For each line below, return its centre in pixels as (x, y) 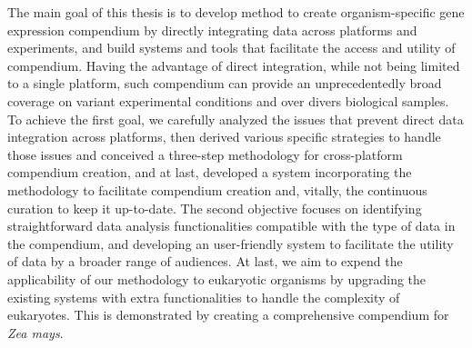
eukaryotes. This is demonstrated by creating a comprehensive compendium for (228, 315)
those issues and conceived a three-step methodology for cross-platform (205, 154)
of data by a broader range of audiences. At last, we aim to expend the (205, 261)
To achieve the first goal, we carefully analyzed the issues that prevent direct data (236, 119)
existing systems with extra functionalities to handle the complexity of (204, 297)
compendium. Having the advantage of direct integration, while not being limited (234, 65)
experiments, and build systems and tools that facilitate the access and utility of (231, 48)
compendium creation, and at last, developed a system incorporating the (210, 172)
